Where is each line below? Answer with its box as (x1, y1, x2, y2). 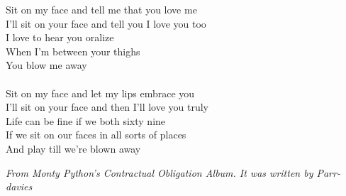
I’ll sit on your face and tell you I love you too (6, 16, 206, 31)
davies (6, 179, 33, 194)
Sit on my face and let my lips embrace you (6, 85, 195, 100)
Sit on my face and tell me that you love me (6, 2, 197, 16)
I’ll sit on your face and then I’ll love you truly (6, 99, 209, 114)
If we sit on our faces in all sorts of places (6, 127, 186, 142)
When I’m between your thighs (6, 43, 140, 58)
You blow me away (6, 58, 87, 72)
